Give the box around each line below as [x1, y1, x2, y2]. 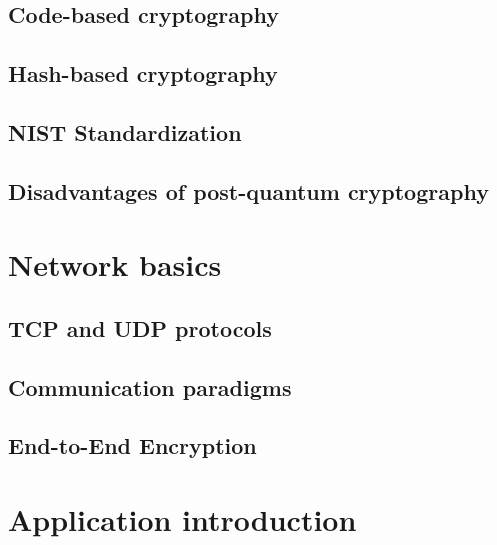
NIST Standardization [8, 116, 242, 147]
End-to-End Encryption [8, 430, 257, 461]
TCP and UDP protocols [8, 312, 272, 343]
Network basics [8, 244, 222, 285]
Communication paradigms [8, 371, 292, 402]
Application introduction [8, 499, 357, 540]
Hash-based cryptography [8, 58, 278, 89]
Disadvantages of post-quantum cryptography [8, 175, 489, 206]
